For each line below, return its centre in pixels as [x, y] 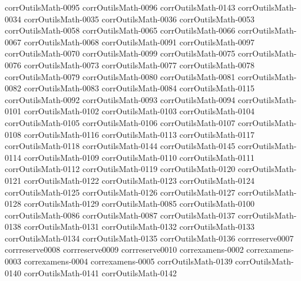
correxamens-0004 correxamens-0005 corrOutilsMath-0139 [128, 261]
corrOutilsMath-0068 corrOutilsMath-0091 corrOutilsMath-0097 [139, 42]
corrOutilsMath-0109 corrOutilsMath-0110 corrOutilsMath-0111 [139, 157]
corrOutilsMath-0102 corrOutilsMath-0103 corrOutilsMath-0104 [139, 111]
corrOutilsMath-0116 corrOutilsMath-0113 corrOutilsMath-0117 [139, 134]
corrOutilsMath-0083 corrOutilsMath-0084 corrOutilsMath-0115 [139, 88]
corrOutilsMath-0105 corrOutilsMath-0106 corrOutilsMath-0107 [120, 122]
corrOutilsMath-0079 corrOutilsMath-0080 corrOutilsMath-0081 [120, 76]
